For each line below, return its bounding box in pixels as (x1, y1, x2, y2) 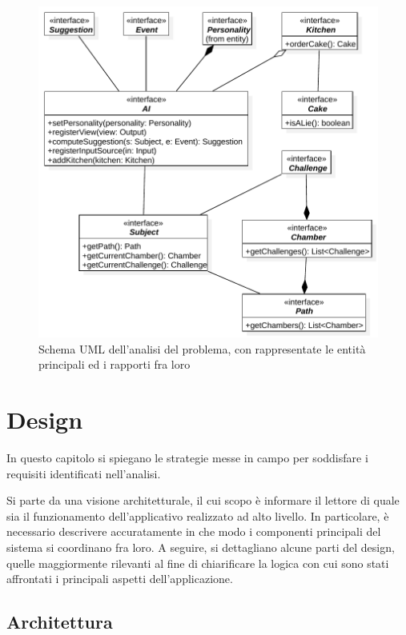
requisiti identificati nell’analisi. (6, 465, 161, 481)
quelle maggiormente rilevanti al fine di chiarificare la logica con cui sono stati (6, 554, 389, 571)
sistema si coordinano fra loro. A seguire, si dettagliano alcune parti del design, (6, 538, 395, 555)
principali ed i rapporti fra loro (38, 356, 191, 373)
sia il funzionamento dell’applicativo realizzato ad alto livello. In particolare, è (6, 507, 389, 524)
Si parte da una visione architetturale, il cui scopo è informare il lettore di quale (6, 492, 400, 509)
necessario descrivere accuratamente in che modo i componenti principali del (6, 523, 381, 540)
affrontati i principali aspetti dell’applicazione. (6, 570, 233, 587)
